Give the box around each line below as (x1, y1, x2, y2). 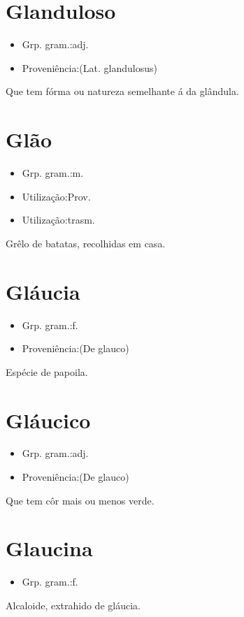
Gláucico (6, 405, 91, 434)
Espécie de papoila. (6, 364, 88, 379)
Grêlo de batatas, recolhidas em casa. (6, 235, 166, 250)
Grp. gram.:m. (22, 166, 84, 180)
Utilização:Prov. (22, 189, 91, 203)
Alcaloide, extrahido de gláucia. (6, 597, 141, 612)
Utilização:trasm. (22, 212, 95, 227)
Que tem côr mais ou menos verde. (6, 493, 155, 507)
